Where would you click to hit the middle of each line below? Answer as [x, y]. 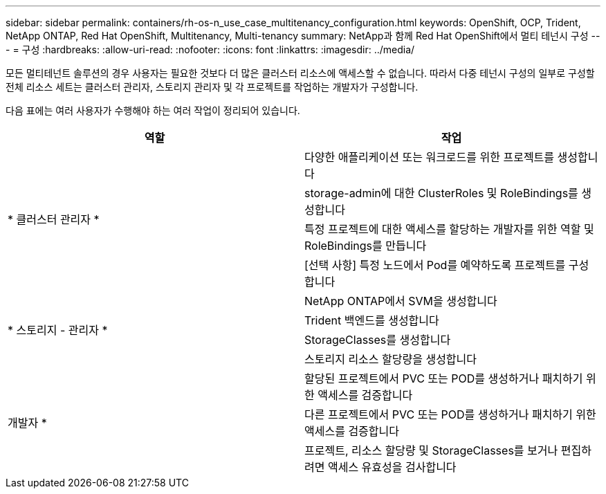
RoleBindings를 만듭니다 [366, 246]
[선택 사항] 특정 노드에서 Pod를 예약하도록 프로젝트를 [435, 265]
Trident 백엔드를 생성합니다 [372, 320]
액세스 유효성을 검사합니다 [392, 467]
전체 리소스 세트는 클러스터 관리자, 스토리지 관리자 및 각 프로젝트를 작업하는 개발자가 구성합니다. [212, 87]
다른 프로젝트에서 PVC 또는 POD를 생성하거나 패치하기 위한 [450, 414]
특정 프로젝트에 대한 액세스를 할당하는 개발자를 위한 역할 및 [449, 229]
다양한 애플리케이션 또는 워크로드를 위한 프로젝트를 [430, 157]
